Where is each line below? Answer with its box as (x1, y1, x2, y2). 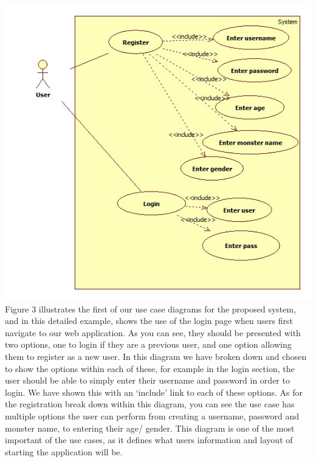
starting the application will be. (5, 445, 123, 458)
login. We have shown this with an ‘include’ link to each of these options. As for (5, 385, 303, 398)
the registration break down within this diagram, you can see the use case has (5, 398, 295, 410)
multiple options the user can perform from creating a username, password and (5, 410, 300, 422)
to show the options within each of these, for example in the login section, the (5, 362, 295, 374)
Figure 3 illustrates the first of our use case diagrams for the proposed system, (5, 302, 297, 315)
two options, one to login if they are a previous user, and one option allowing (5, 338, 292, 351)
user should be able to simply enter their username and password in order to (5, 374, 290, 387)
